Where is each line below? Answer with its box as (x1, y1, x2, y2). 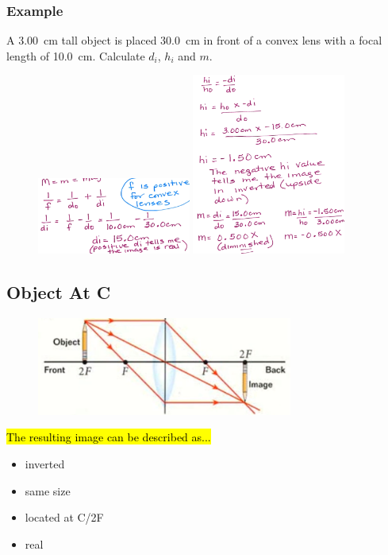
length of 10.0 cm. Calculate (6, 47, 145, 64)
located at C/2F (25, 509, 104, 526)
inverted (25, 456, 65, 472)
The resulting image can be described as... (6, 429, 211, 445)
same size (25, 482, 71, 499)
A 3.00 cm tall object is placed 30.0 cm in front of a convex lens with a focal (6, 32, 382, 49)
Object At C (6, 280, 111, 305)
